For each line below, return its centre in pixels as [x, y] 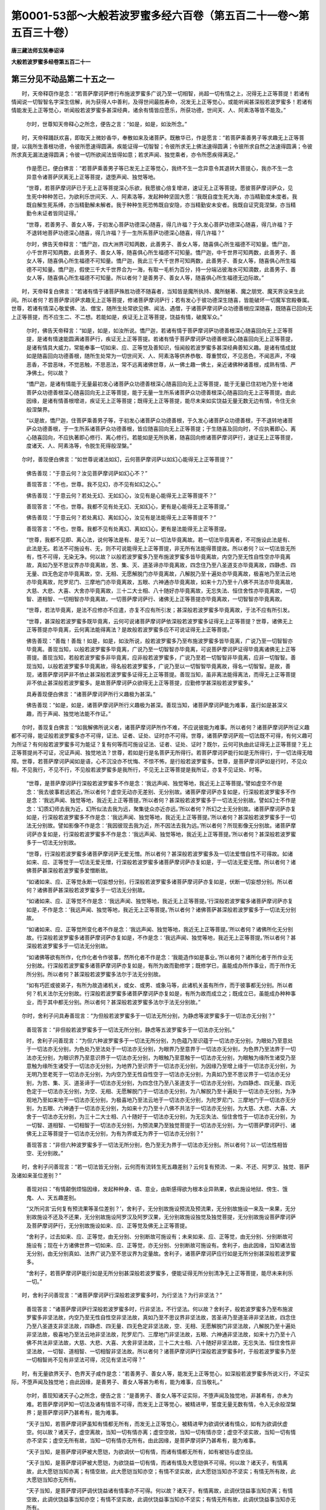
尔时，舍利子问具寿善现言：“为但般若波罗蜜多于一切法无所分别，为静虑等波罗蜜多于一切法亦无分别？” [148, 1016]
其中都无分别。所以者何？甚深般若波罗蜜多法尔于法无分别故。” [124, 1002]
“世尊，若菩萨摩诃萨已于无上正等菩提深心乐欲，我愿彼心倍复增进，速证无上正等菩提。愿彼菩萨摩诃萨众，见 [160, 188]
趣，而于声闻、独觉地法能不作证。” [69, 713]
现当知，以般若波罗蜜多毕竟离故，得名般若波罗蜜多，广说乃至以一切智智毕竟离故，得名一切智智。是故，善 [158, 666]
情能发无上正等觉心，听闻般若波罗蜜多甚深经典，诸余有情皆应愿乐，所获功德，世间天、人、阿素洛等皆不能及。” [149, 110]
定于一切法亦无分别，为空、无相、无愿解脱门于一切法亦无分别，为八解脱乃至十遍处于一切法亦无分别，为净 [163, 1091]
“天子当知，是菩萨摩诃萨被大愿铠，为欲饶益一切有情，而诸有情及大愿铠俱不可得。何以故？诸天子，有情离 [157, 1463]
